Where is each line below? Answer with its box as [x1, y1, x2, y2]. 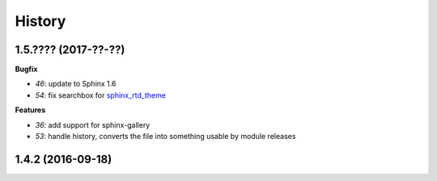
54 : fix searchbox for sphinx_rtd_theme [35, 90, 166, 100]
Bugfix [15, 65, 38, 74]
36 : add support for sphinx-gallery [35, 120, 151, 129]
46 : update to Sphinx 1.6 [35, 79, 117, 89]
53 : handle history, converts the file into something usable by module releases [35, 132, 296, 141]
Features [15, 105, 46, 115]
